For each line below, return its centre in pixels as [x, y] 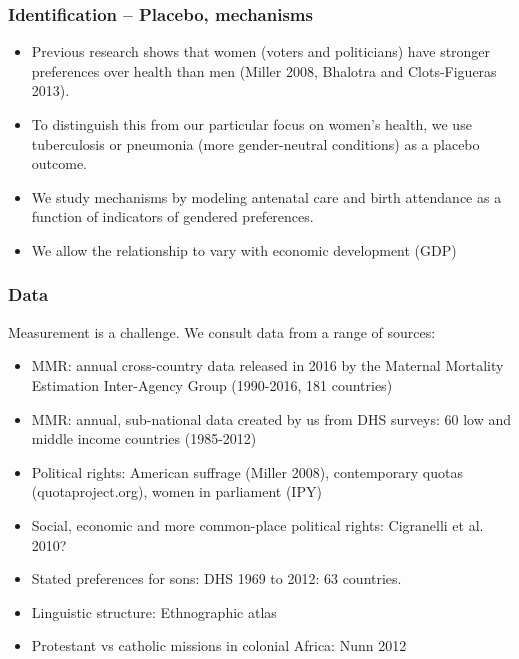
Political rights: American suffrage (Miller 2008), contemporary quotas [247, 471]
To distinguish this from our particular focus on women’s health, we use [251, 124]
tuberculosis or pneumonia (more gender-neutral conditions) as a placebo [255, 143]
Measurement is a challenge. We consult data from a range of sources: [222, 331]
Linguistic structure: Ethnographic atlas [154, 611]
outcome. [59, 163]
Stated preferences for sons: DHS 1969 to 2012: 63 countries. [216, 578]
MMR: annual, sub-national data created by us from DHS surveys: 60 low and [271, 418]
